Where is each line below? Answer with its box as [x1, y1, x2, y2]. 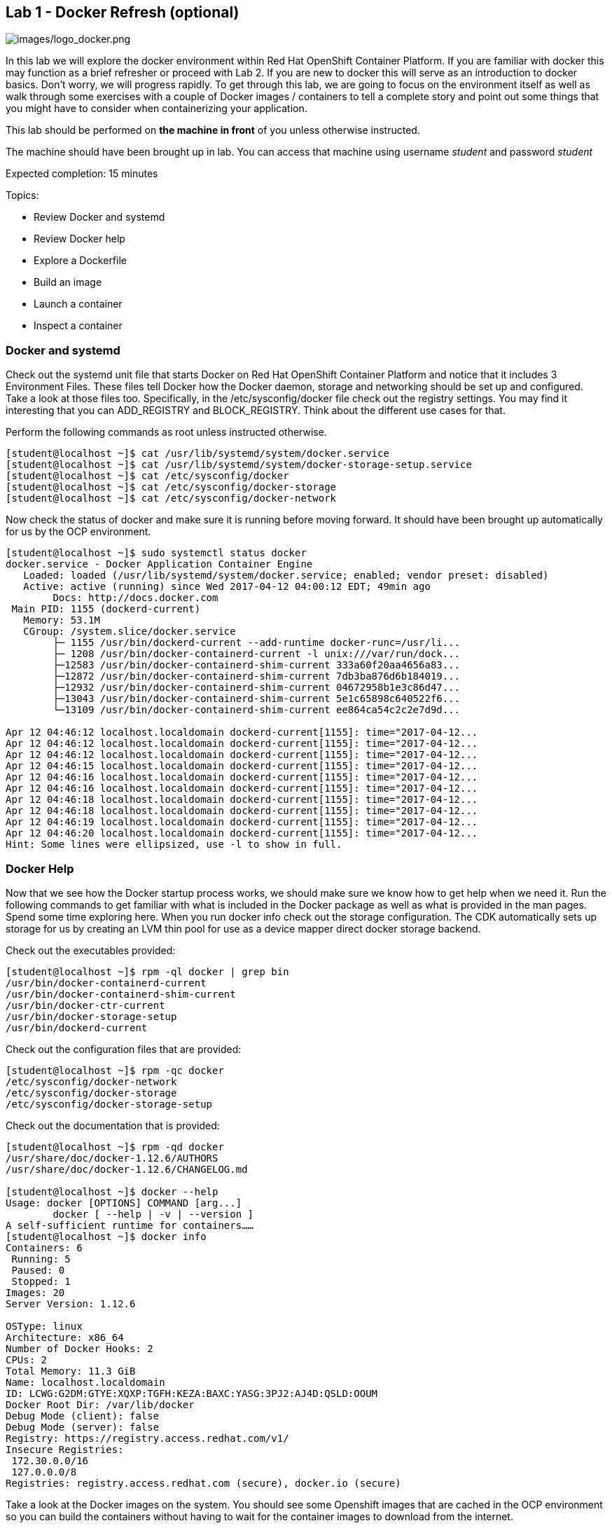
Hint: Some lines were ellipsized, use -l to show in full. [6, 839, 342, 851]
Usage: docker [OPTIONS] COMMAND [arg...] [6, 1197, 242, 1209]
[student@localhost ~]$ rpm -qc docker [6, 1064, 224, 1076]
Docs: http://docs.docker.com [53, 592, 218, 604]
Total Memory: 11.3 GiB [6, 1365, 136, 1377]
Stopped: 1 [11, 1275, 71, 1287]
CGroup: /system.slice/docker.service [23, 626, 236, 638]
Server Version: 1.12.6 [6, 1298, 136, 1309]
